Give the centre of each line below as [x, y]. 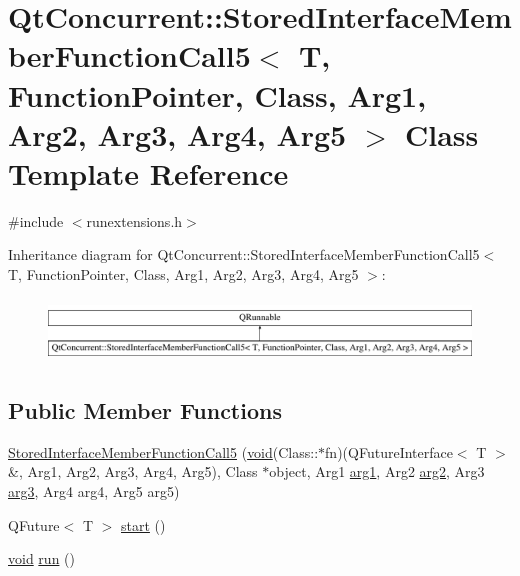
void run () [41, 558]
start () [143, 524]
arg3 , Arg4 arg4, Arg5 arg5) [94, 491]
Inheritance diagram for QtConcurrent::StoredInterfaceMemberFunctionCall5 [244, 254]
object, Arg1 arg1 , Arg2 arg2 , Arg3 [377, 471]
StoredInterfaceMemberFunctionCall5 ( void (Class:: [163, 451]
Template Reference [148, 172]
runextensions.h [134, 220]
